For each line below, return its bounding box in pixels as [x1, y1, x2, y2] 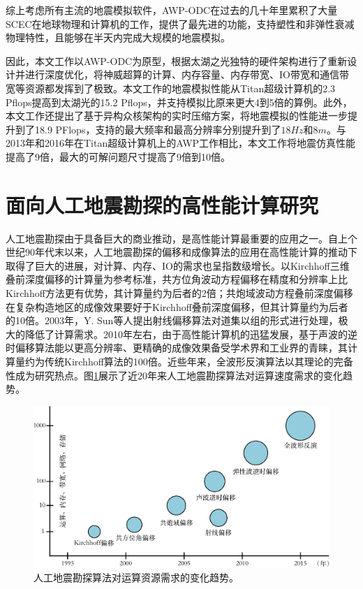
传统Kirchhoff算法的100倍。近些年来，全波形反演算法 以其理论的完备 [44, 354, 353, 368]
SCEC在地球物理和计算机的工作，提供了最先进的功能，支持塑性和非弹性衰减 [6, 16, 355, 31]
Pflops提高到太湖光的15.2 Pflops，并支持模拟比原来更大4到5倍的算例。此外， [6, 94, 353, 109]
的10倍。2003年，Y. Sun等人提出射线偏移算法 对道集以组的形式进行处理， [6, 313, 339, 328]
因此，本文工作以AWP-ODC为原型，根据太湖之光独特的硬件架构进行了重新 [6, 53, 348, 68]
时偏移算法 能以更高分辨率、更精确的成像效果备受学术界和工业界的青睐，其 [6, 340, 348, 355]
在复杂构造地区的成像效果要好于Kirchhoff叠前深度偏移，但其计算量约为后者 [6, 299, 348, 314]
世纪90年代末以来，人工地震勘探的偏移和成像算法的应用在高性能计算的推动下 [6, 245, 357, 259]
